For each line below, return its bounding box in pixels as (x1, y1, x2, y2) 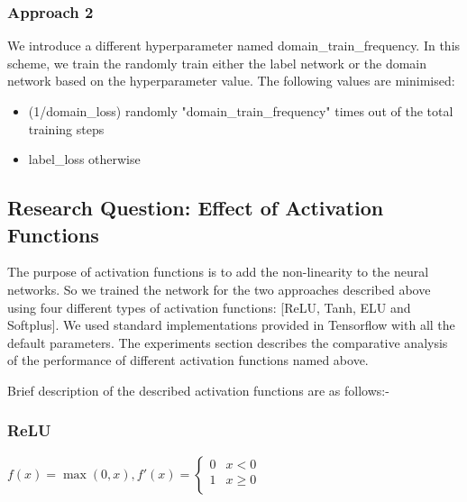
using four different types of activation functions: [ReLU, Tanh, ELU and (7, 297, 411, 316)
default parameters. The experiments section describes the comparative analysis (7, 333, 448, 351)
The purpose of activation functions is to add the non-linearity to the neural (7, 262, 429, 281)
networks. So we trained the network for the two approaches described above (7, 279, 431, 298)
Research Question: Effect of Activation (7, 194, 384, 222)
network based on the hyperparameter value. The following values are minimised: (7, 71, 455, 90)
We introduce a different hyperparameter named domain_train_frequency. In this (7, 36, 461, 55)
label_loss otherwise (28, 150, 141, 169)
